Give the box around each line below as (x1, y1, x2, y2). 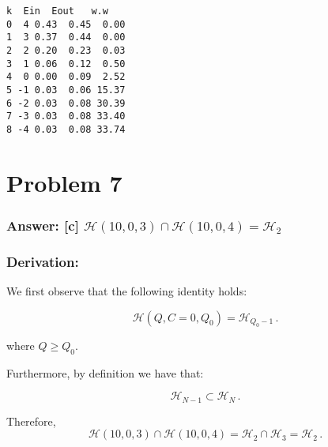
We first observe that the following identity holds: (6, 283, 247, 299)
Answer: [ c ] (6, 215, 79, 235)
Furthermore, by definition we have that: (6, 364, 204, 381)
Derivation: (6, 251, 79, 271)
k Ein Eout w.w (6, 6, 108, 17)
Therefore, (6, 412, 56, 429)
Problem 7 (6, 166, 123, 198)
